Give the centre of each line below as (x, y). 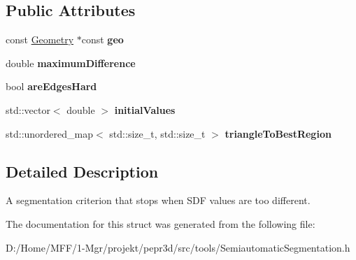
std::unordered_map (50, 133)
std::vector (28, 109)
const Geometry (40, 39)
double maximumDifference (71, 63)
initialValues (145, 109)
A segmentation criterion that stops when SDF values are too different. (158, 200)
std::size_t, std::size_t (157, 133)
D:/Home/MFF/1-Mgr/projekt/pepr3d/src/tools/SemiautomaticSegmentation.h (178, 247)
